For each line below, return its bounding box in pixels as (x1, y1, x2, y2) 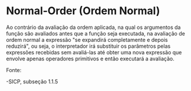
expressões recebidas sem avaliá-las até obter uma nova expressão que (6, 48, 182, 56)
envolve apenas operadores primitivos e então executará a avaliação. (6, 55, 175, 62)
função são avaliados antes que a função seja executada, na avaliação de (6, 30, 186, 37)
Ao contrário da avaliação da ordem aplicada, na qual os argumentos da (6, 24, 181, 31)
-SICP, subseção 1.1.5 (6, 78, 58, 85)
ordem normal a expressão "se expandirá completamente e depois (6, 36, 168, 43)
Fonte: (6, 66, 22, 73)
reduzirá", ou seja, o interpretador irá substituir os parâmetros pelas (6, 43, 171, 50)
